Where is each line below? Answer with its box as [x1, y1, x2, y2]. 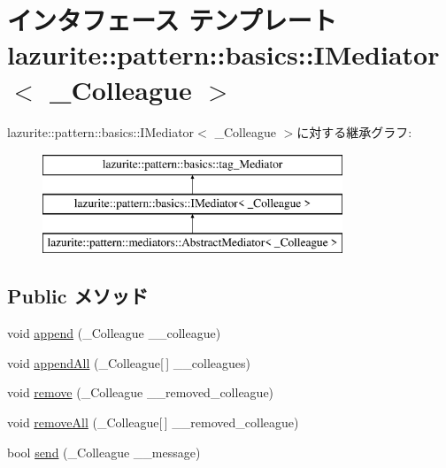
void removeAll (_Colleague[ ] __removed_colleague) [7, 413, 299, 432]
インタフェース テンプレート [7, 2, 337, 38]
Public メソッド [7, 282, 149, 310]
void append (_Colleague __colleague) [7, 324, 221, 342]
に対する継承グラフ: [296, 122, 412, 141]
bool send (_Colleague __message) [7, 442, 201, 461]
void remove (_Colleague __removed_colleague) [7, 383, 274, 402]
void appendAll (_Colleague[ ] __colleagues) [7, 353, 251, 372]
